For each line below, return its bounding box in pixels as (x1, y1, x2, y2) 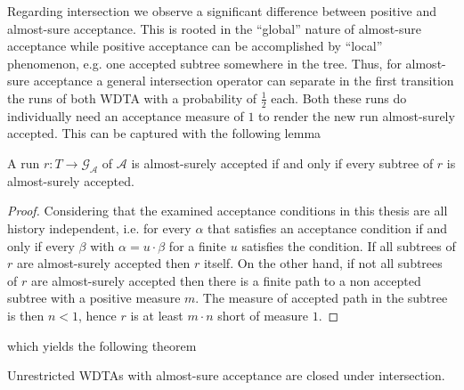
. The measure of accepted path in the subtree (195, 288, 448, 307)
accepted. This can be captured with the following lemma (7, 124, 322, 142)
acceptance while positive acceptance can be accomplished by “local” (7, 37, 383, 55)
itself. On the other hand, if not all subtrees (203, 254, 443, 272)
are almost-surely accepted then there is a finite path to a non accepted (30, 271, 421, 289)
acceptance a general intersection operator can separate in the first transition (33, 71, 454, 90)
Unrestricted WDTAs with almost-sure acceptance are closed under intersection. (7, 366, 445, 385)
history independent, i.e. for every (7, 218, 191, 237)
